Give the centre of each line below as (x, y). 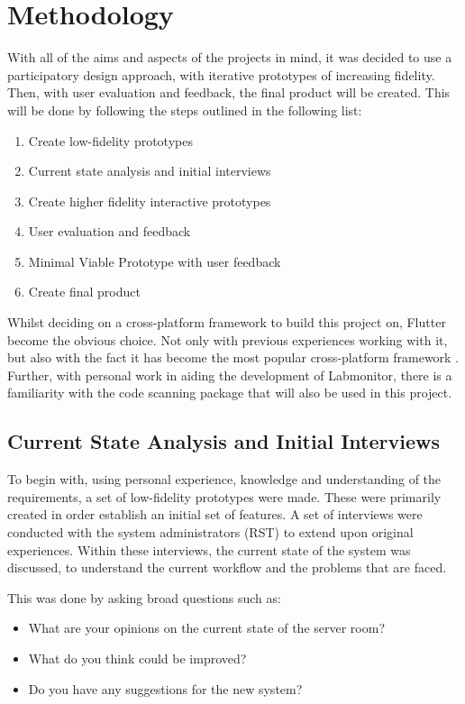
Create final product (84, 292)
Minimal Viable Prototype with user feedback (155, 261)
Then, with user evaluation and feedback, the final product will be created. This (229, 92)
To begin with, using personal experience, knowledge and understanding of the (224, 479)
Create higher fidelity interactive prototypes (150, 201)
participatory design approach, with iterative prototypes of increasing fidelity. (221, 74)
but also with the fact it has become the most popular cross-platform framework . (233, 357)
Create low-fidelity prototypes (110, 140)
